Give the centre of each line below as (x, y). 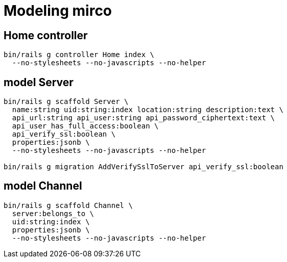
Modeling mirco (58, 11)
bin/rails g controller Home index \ (79, 55)
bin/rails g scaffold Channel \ (68, 205)
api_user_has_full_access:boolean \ (85, 126)
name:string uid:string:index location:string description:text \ (148, 110)
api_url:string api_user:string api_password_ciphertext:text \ (143, 118)
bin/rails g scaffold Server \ (66, 102)
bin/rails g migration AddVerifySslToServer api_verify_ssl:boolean (143, 167)
